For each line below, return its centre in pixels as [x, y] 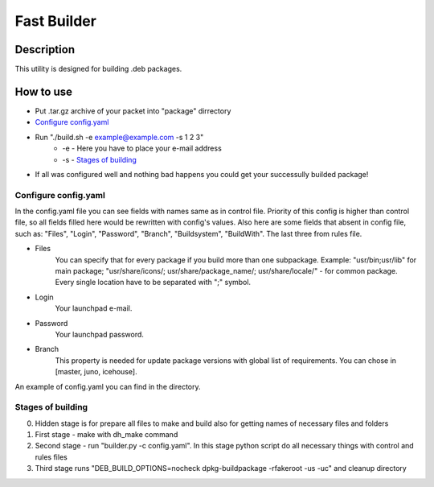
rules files [51, 457]
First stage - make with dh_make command [106, 435]
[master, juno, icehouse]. [96, 372]
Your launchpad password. [100, 334]
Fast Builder [55, 21]
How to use [43, 91]
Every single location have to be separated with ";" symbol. [153, 283]
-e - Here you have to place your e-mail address [142, 148]
